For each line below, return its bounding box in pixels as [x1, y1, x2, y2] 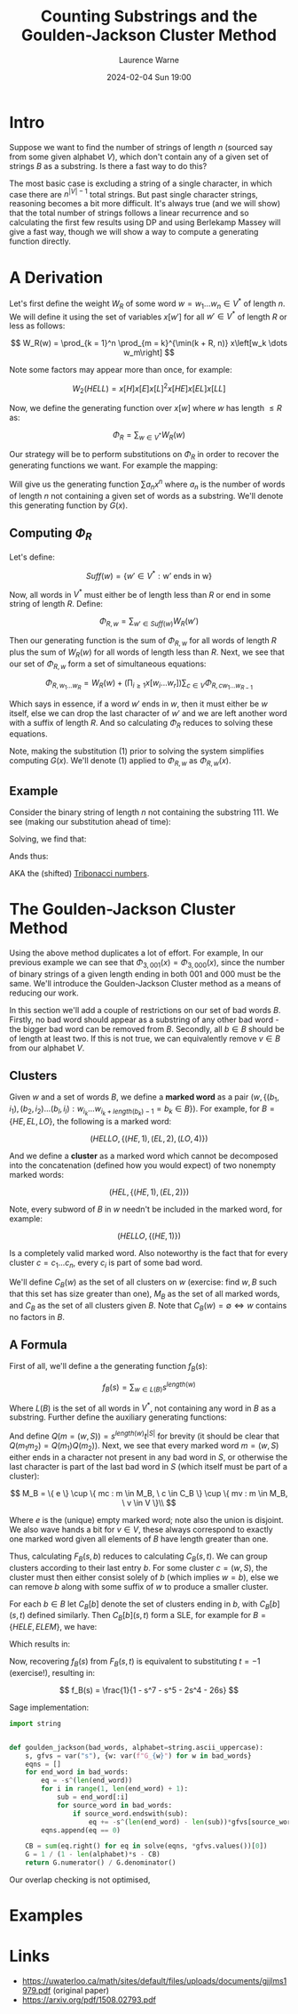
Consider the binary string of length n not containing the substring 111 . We [9, 807, 279, 818]
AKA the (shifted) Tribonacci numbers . [9, 867, 150, 878]
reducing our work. [9, 987, 79, 998]
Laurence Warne [118, 54, 180, 65]
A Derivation [9, 267, 104, 287]
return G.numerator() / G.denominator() [25, 1858, 176, 1867]
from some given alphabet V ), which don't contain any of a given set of [9, 151, 269, 162]
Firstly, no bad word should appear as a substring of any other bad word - [9, 1014, 279, 1025]
